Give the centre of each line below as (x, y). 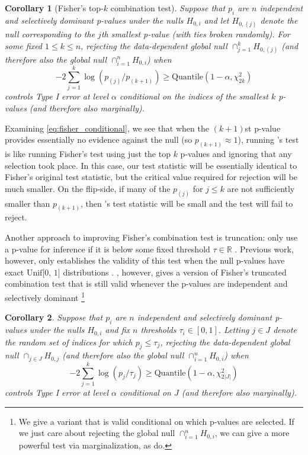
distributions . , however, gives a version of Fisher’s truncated (175, 272)
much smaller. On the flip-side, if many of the (88, 188)
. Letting (234, 330)
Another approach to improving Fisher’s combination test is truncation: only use (151, 237)
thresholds (158, 330)
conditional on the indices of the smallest (194, 96)
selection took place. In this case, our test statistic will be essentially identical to (151, 165)
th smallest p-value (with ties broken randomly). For (195, 33)
